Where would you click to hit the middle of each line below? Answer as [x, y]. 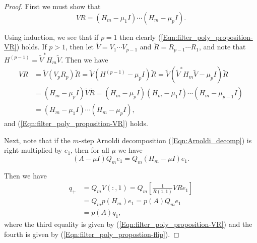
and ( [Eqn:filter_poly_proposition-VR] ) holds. [76, 123]
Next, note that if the [37, 140]
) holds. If [31, 47]
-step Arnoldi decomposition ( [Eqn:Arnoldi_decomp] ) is [165, 140]
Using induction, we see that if [51, 37]
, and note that [222, 47]
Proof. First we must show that [52, 6]
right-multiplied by [33, 150]
